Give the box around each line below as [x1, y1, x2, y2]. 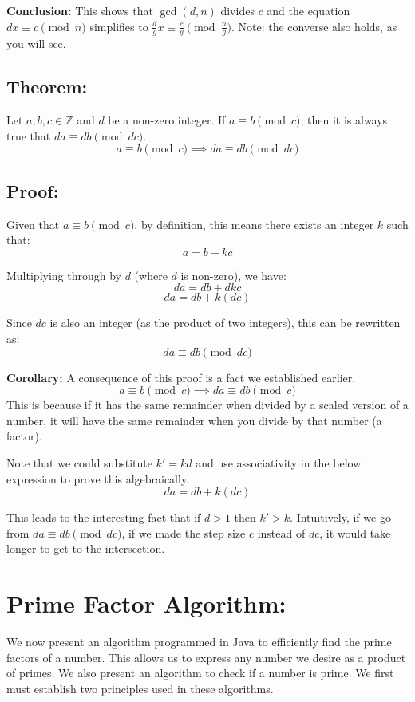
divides [220, 2, 255, 18]
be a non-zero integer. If [108, 112, 226, 128]
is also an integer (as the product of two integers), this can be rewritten [49, 314, 401, 331]
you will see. [6, 35, 66, 52]
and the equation [267, 2, 350, 18]
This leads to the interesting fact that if [6, 509, 201, 526]
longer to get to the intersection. [6, 540, 165, 557]
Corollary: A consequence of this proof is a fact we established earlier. [6, 369, 356, 385]
